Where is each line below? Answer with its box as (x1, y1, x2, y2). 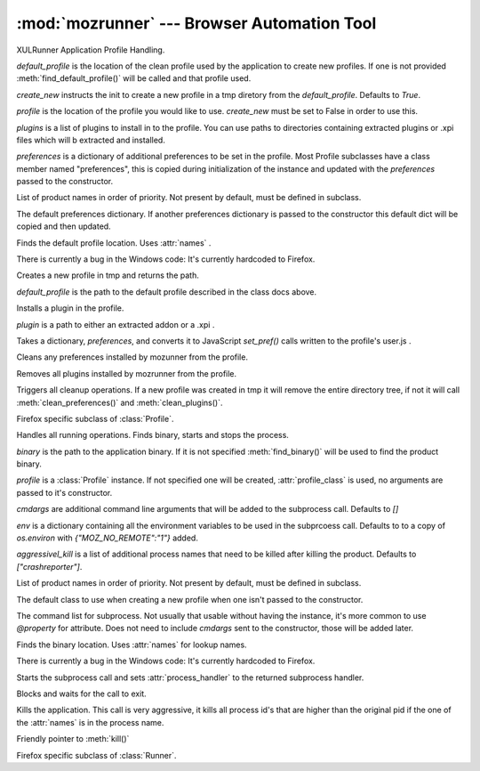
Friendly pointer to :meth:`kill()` (16, 734, 130, 744)
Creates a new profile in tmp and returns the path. (16, 270, 199, 280)
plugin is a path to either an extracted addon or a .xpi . (16, 319, 215, 329)
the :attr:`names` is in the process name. (16, 717, 164, 727)
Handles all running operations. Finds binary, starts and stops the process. (16, 430, 289, 441)
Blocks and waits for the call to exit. (16, 688, 147, 699)
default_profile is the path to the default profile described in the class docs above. (16, 286, 317, 297)
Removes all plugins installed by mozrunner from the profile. (16, 368, 237, 378)
